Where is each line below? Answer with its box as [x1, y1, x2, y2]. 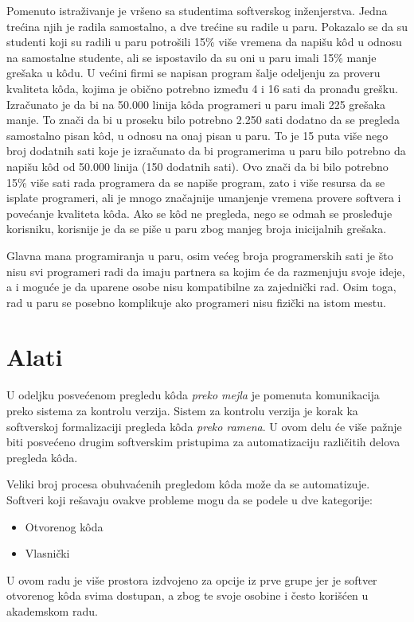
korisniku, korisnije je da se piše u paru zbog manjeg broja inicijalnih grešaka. [6, 220, 387, 237]
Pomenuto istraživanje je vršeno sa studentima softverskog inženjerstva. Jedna [6, 2, 388, 18]
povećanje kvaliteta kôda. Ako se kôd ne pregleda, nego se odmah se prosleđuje [6, 204, 393, 221]
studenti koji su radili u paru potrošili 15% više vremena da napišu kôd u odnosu [6, 33, 402, 50]
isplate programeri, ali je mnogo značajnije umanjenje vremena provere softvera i [6, 189, 401, 206]
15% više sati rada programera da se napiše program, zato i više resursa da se [6, 173, 385, 190]
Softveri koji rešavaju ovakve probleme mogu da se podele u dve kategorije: [6, 491, 373, 507]
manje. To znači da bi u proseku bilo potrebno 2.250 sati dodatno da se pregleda [6, 111, 400, 128]
